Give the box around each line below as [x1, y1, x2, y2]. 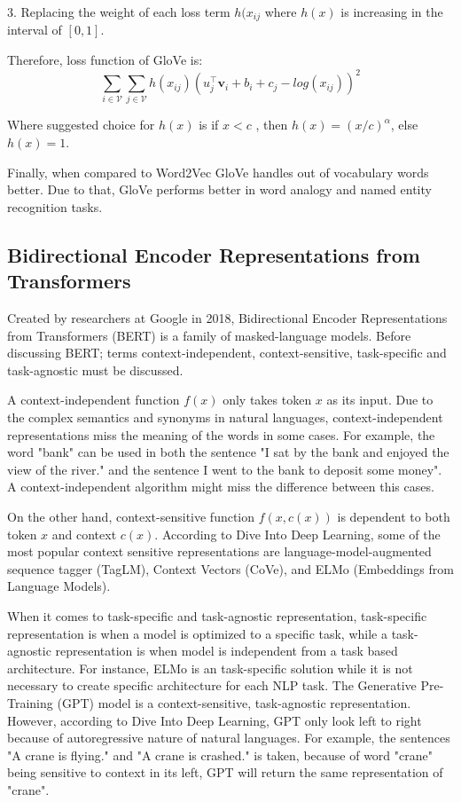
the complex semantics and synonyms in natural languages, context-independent [7, 408, 443, 426]
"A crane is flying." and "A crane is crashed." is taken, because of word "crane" [7, 745, 433, 764]
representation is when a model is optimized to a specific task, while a [7, 624, 387, 642]
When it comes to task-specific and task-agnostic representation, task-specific [7, 606, 427, 625]
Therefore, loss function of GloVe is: [7, 51, 203, 69]
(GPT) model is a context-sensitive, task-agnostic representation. [57, 693, 411, 712]
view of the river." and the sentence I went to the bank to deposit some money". [7, 460, 442, 478]
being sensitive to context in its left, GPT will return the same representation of [7, 763, 443, 782]
